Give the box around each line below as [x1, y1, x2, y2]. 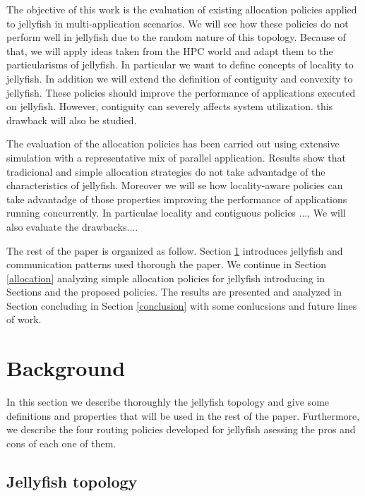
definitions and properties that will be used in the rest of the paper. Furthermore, [6, 408, 360, 423]
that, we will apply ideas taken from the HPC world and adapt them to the [6, 43, 333, 58]
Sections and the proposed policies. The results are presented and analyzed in [6, 284, 342, 299]
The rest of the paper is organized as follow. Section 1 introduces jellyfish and [6, 243, 343, 258]
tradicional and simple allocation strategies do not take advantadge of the [6, 164, 325, 179]
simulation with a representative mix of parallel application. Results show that [6, 150, 346, 164]
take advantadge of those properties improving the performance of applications [6, 191, 347, 206]
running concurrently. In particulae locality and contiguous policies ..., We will [6, 205, 346, 220]
